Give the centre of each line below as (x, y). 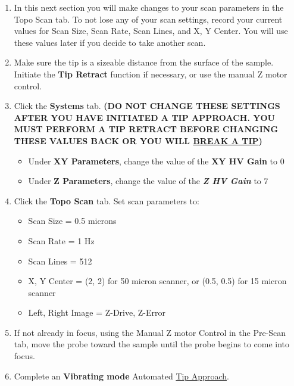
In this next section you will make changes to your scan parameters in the (149, 7)
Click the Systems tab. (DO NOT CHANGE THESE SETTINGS (147, 106)
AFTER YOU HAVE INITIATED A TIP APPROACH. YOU (144, 117)
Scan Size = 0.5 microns (72, 221)
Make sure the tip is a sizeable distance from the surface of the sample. (144, 62)
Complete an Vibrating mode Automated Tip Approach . (121, 376)
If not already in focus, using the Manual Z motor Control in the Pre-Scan (150, 332)
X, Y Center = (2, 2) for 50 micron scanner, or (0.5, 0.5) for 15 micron (157, 281)
